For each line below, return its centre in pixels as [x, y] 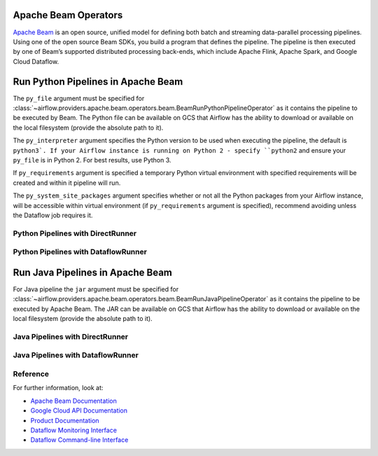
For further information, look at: [58, 388]
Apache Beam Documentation [73, 401]
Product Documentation [65, 420]
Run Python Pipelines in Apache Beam [98, 82]
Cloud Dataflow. [36, 61]
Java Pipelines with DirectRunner [71, 336]
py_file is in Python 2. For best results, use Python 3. [92, 160]
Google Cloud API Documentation [79, 410]
